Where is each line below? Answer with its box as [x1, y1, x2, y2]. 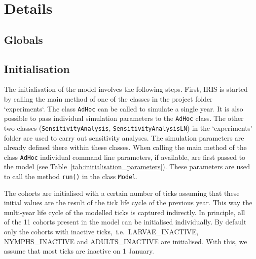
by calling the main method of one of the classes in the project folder [4, 93, 213, 104]
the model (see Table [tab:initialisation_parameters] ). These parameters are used [4, 161, 250, 172]
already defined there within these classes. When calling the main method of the [4, 142, 247, 152]
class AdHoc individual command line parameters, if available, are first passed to [4, 151, 246, 162]
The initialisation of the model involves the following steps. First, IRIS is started [4, 84, 248, 94]
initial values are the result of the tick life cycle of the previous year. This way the [4, 197, 253, 208]
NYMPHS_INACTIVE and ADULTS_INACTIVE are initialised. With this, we [4, 236, 247, 246]
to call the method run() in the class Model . [4, 171, 138, 181]
